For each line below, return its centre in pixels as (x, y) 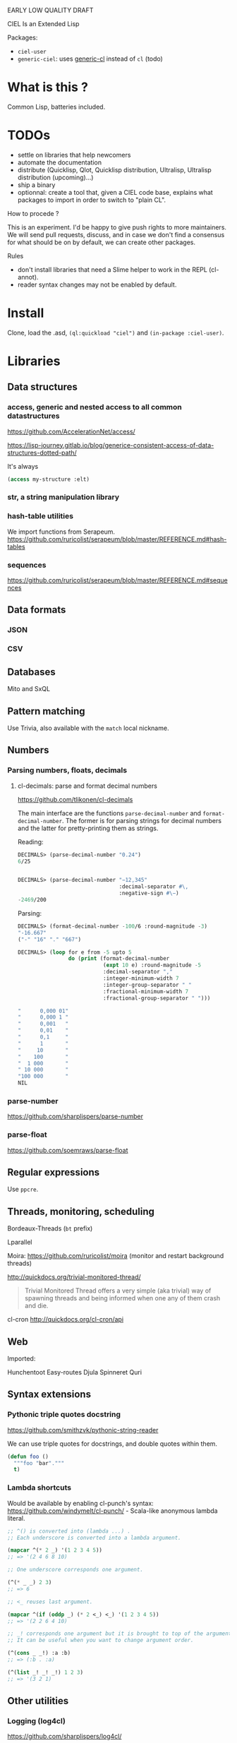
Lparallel (20, 1242)
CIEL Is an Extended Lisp (43, 24)
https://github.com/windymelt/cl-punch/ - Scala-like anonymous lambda (113, 1511)
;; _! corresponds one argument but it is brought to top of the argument (120, 1634)
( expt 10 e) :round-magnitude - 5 (152, 965)
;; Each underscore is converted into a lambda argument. (94, 1538)
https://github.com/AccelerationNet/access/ (71, 431)
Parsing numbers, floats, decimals (67, 770)
